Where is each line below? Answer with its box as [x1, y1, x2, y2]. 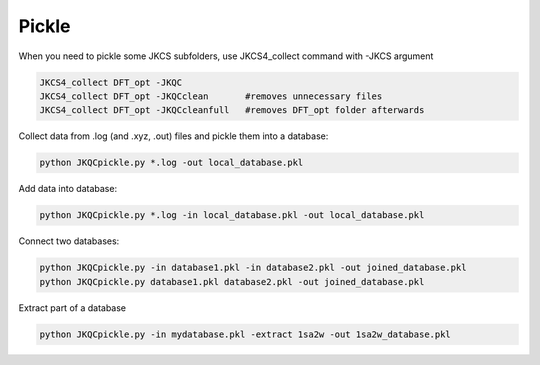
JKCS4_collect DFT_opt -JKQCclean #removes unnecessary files [39, 90, 383, 102]
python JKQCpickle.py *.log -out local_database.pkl [39, 157, 304, 169]
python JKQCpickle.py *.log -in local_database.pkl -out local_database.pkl [39, 210, 425, 221]
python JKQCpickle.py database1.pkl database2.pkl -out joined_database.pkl [39, 276, 425, 287]
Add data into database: [18, 183, 118, 195]
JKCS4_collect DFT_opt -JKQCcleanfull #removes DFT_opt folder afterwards [39, 105, 425, 116]
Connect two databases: [18, 235, 120, 247]
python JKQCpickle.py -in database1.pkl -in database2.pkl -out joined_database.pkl [39, 262, 467, 274]
